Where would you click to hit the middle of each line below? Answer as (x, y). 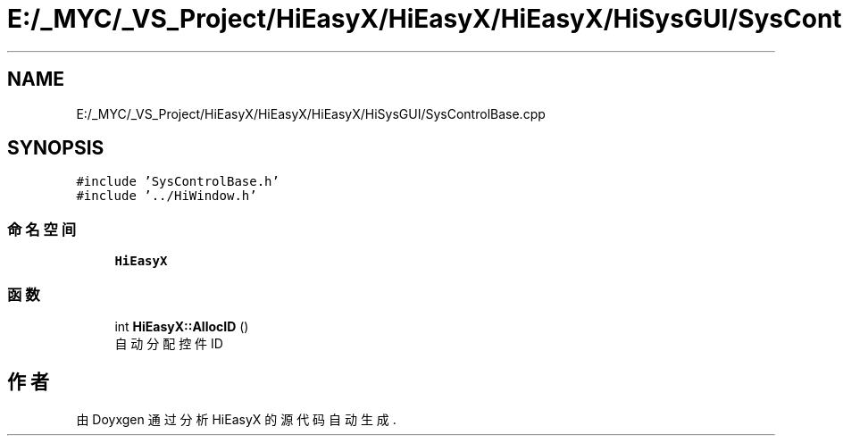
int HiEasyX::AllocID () (182, 326)
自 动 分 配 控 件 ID (169, 343)
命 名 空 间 (42, 229)
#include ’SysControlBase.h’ (178, 182)
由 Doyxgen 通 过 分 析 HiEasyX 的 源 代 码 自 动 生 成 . (236, 419)
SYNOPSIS (56, 148)
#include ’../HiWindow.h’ (167, 196)
